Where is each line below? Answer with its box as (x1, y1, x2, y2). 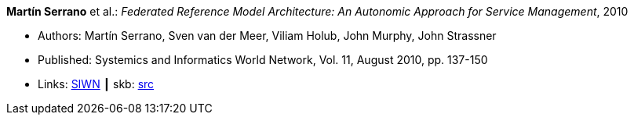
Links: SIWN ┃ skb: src (38, 77, 155, 91)
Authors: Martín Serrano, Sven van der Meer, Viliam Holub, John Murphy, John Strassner (38, 29, 497, 42)
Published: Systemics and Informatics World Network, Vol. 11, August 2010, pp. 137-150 (38, 53, 488, 66)
